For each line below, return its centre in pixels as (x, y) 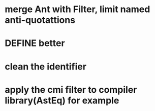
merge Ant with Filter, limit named (77, 9)
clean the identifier (46, 66)
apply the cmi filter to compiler (71, 89)
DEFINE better (35, 43)
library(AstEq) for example (62, 100)
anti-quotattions (40, 20)
